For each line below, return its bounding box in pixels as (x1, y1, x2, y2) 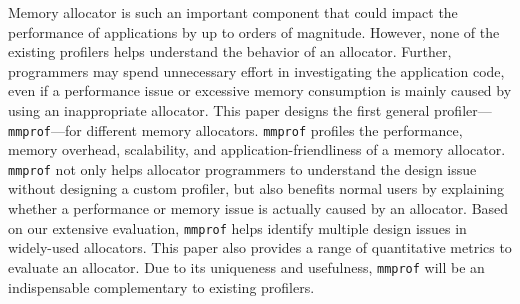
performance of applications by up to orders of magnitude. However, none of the (8, 21, 500, 42)
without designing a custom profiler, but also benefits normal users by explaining (8, 178, 505, 199)
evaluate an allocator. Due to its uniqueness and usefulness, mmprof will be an (8, 256, 485, 277)
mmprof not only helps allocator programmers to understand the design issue (8, 158, 477, 179)
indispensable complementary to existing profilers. (8, 276, 315, 297)
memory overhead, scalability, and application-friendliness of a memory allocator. (8, 139, 506, 160)
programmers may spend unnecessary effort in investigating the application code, (8, 60, 505, 81)
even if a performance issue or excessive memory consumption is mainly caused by (8, 80, 512, 101)
